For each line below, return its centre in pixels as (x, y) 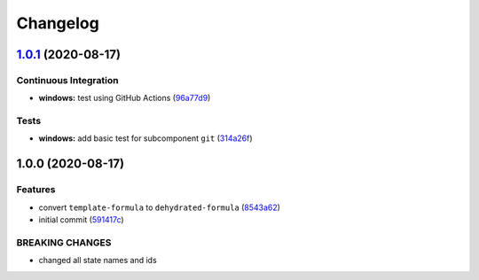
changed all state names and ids (98, 261)
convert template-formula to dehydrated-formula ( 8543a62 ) (160, 207)
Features (36, 190)
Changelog (58, 23)
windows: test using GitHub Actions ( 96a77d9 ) (125, 98)
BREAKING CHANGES (64, 242)
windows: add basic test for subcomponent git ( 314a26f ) (145, 138)
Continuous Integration (67, 80)
